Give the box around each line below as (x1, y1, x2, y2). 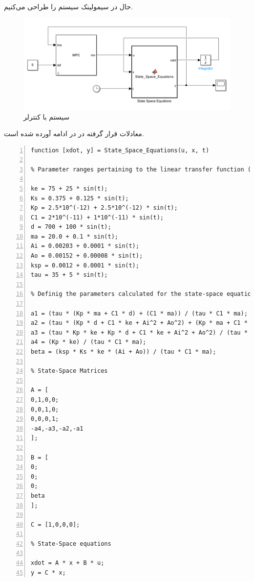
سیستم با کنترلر (23, 112, 70, 122)
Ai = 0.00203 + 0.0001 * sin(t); (31, 242, 139, 250)
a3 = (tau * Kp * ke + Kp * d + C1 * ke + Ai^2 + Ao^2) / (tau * (31, 329, 248, 336)
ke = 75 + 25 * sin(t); (31, 185, 108, 192)
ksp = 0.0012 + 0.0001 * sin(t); (31, 262, 139, 269)
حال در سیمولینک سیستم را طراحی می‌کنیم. (4, 1, 133, 11)
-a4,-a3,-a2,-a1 (31, 425, 84, 432)
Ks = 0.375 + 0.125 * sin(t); (31, 194, 129, 202)
